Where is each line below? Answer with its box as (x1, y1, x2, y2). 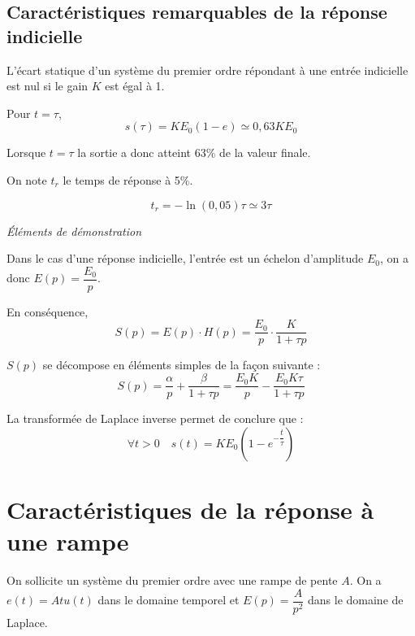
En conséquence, (6, 303, 89, 320)
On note (6, 171, 47, 188)
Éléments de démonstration (6, 222, 142, 239)
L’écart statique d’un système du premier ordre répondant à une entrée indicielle (6, 61, 409, 78)
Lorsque (6, 144, 46, 161)
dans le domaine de (308, 591, 404, 608)
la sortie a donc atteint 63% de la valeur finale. (77, 144, 311, 161)
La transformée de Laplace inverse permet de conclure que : (6, 410, 304, 427)
